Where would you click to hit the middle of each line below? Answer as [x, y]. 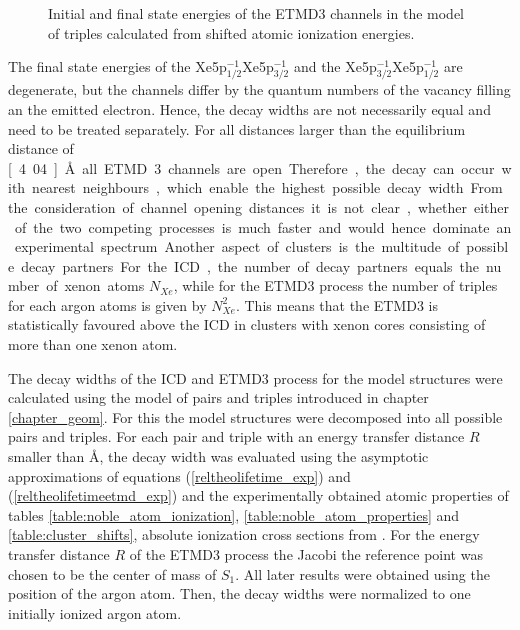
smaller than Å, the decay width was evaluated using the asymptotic [218, 456]
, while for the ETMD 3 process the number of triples [335, 285]
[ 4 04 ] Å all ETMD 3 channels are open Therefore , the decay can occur [251, 167]
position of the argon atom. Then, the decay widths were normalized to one [239, 593]
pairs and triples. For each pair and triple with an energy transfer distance [236, 436]
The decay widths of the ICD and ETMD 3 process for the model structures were [255, 377]
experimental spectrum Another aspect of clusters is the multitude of [237, 246]
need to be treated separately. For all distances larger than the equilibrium [237, 128]
